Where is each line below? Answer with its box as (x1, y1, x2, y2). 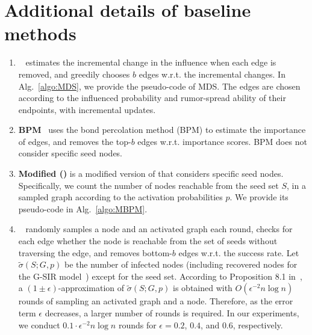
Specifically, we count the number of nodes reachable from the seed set (18, 179, 279, 191)
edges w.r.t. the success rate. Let (178, 246, 299, 259)
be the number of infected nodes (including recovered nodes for (64, 258, 298, 271)
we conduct (18, 318, 60, 331)
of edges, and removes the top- (18, 135, 131, 147)
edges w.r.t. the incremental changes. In (139, 67, 285, 80)
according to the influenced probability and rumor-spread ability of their (18, 91, 286, 104)
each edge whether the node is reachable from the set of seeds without (18, 235, 278, 247)
